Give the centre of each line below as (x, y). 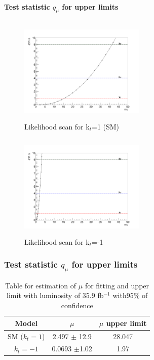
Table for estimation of (41, 285)
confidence (77, 305)
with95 (123, 295)
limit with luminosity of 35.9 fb (55, 295)
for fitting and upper (117, 285)
